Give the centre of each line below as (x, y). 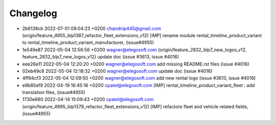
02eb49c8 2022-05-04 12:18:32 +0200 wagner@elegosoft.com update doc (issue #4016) (117, 71)
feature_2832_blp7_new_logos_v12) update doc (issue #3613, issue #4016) (101, 57)
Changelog (33, 13)
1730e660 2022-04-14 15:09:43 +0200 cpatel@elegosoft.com (88, 100)
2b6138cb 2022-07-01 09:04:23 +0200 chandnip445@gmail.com (91, 28)
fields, (242, 106)
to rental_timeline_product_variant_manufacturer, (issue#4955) (88, 43)
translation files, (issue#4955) (54, 92)
